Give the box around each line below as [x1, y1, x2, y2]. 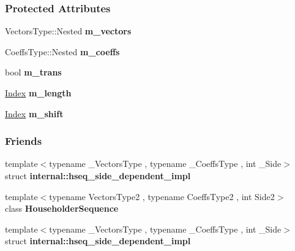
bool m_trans [5, 66, 62, 79]
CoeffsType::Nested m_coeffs [5, 45, 120, 58]
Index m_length [5, 87, 72, 99]
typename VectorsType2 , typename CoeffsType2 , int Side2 [49, 190, 275, 203]
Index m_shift [5, 107, 64, 120]
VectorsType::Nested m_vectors [5, 25, 132, 37]
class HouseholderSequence [5, 202, 119, 215]
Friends [5, 133, 42, 149]
